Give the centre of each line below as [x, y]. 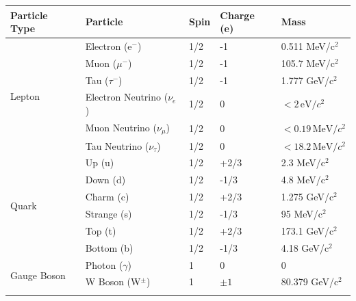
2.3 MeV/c [303, 162]
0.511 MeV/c [308, 45]
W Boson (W [113, 282]
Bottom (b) [109, 247]
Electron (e [109, 45]
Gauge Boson [38, 275]
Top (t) [101, 230]
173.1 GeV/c [307, 230]
